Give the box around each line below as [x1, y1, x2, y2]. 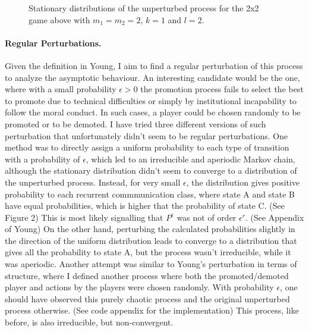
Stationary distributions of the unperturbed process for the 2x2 [29, 2, 259, 14]
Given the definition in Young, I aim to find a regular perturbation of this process [5, 59, 303, 71]
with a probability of [5, 152, 80, 165]
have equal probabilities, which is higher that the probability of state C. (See [5, 199, 285, 212]
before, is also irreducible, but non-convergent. [5, 316, 174, 328]
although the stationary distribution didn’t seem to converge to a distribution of [5, 164, 297, 177]
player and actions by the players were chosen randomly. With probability [5, 281, 274, 293]
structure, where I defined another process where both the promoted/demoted [5, 269, 289, 281]
